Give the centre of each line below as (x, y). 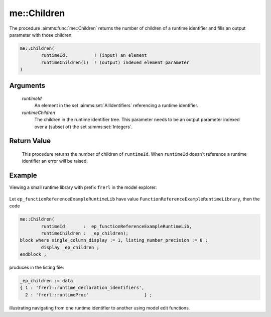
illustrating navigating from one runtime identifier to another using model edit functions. (100, 308)
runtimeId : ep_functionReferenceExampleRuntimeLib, (116, 226)
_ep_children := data (46, 281)
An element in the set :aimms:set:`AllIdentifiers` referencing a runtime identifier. (116, 105)
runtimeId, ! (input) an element (94, 56)
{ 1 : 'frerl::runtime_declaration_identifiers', (82, 288)
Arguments (27, 85)
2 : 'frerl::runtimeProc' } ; (89, 295)
